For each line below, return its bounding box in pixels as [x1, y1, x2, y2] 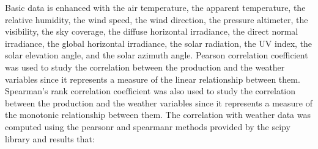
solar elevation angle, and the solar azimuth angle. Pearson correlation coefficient [5, 49, 308, 61]
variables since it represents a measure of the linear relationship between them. [5, 72, 300, 85]
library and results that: [5, 132, 95, 145]
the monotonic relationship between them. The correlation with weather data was [5, 108, 311, 121]
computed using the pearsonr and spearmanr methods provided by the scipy [5, 120, 290, 133]
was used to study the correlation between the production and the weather [5, 60, 285, 73]
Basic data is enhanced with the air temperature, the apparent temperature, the [5, 1, 306, 13]
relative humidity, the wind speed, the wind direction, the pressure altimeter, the [5, 13, 308, 26]
